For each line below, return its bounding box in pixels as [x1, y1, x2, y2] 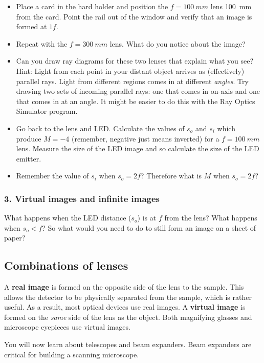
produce [16, 133, 41, 144]
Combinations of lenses [4, 257, 128, 273]
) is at [137, 212, 157, 223]
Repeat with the [16, 38, 68, 49]
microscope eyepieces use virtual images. [4, 321, 130, 332]
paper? [4, 232, 26, 243]
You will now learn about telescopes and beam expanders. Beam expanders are [4, 339, 252, 350]
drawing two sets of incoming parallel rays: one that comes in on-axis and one [16, 86, 260, 96]
